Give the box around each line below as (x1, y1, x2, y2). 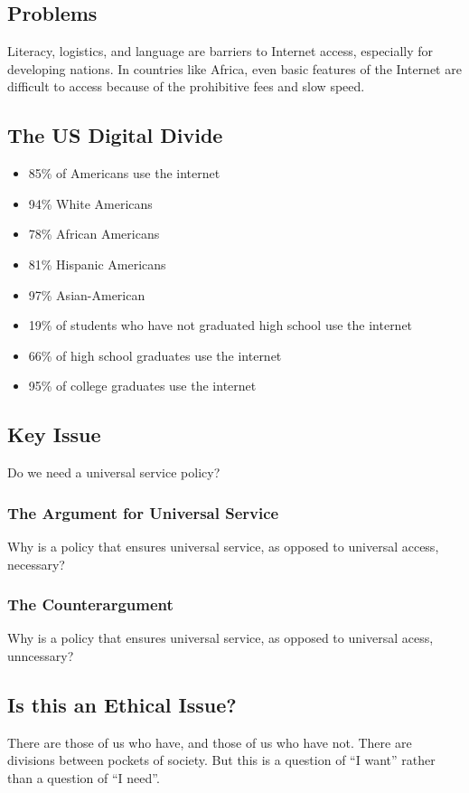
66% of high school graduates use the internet (28, 345, 282, 364)
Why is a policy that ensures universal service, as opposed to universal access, (7, 536, 439, 555)
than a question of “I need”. (7, 768, 160, 787)
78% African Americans (28, 224, 160, 243)
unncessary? (7, 646, 74, 665)
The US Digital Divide (7, 121, 223, 149)
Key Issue (7, 420, 101, 448)
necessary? (7, 554, 65, 573)
